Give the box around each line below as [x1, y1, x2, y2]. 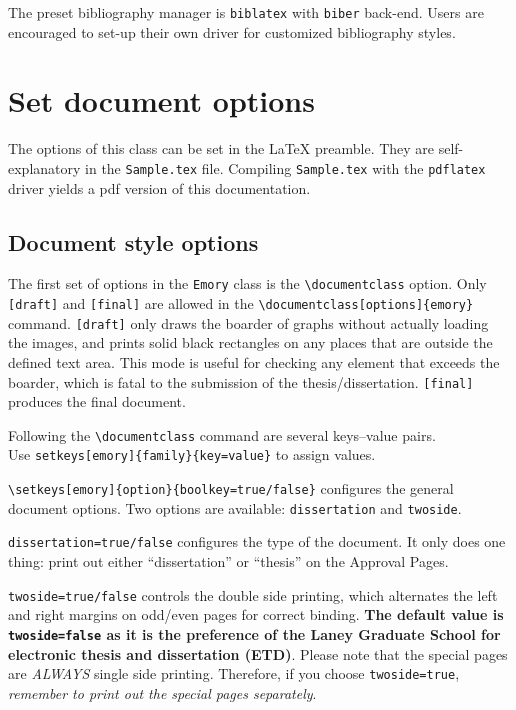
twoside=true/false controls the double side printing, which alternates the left [8, 584, 498, 605]
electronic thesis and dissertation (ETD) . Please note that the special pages [8, 643, 508, 664]
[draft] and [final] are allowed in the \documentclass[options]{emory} [8, 293, 474, 314]
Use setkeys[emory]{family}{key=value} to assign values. [8, 444, 376, 465]
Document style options [8, 226, 259, 257]
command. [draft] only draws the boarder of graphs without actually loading [8, 312, 489, 333]
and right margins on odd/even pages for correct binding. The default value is [8, 604, 504, 625]
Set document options [8, 80, 315, 121]
